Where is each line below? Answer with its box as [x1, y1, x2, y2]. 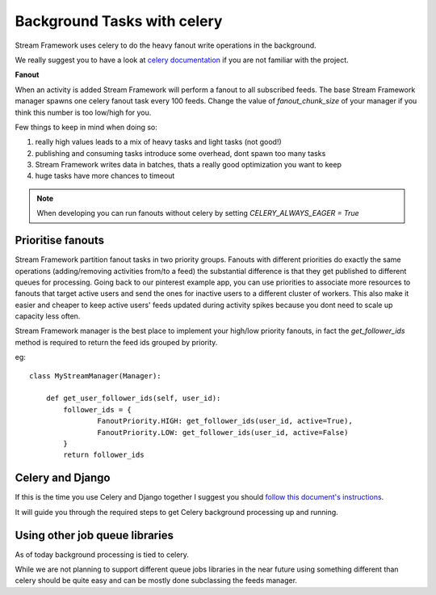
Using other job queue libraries [15, 528, 174, 542]
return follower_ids [63, 450, 145, 460]
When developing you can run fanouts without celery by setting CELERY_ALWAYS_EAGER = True [36, 209, 359, 218]
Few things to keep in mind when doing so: [15, 122, 157, 132]
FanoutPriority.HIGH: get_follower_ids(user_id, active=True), [97, 416, 353, 426]
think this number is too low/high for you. [15, 108, 152, 117]
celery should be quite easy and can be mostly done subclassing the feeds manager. [15, 576, 298, 585]
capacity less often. [15, 311, 81, 321]
